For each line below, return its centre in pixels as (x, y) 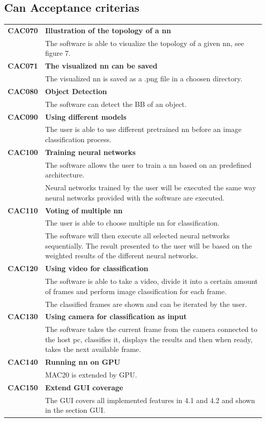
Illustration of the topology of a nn (108, 30)
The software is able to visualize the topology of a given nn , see (145, 43)
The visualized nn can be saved (101, 66)
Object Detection (76, 91)
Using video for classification (97, 268)
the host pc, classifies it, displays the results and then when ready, (149, 339)
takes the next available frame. (93, 349)
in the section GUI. (75, 410)
